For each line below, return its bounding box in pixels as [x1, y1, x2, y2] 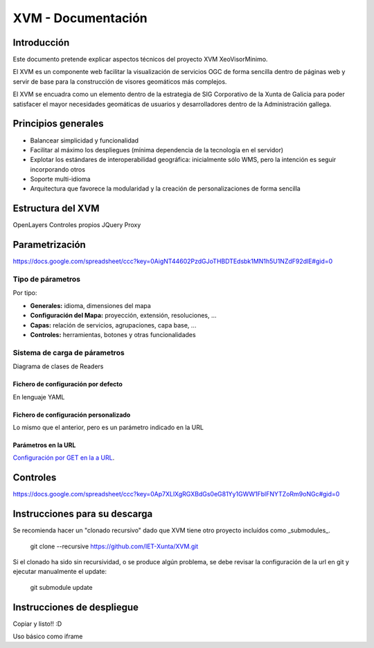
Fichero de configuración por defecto [12, 380, 123, 388]
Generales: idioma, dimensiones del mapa [30, 301, 152, 309]
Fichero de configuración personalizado [12, 411, 131, 419]
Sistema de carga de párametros [12, 348, 125, 357]
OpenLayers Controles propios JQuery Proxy [12, 221, 141, 229]
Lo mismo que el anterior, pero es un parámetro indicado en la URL [12, 423, 204, 431]
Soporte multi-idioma [30, 175, 91, 183]
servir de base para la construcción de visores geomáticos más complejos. [12, 77, 227, 86]
